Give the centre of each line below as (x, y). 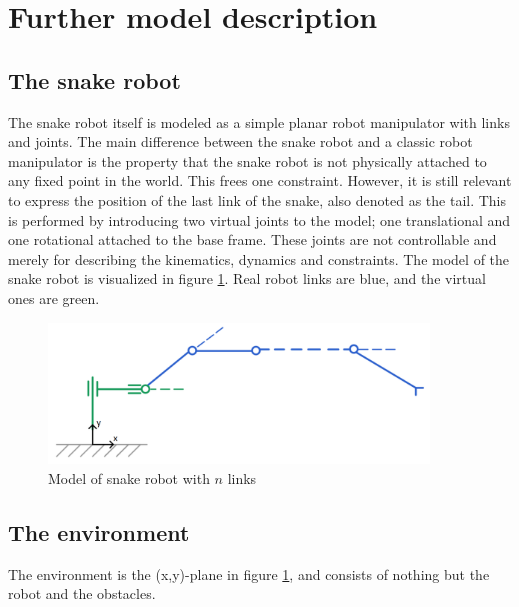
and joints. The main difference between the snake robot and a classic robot (240, 141)
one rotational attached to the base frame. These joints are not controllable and (252, 239)
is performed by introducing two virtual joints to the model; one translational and (259, 219)
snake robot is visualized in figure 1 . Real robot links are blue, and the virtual (247, 278)
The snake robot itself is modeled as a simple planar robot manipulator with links (259, 121)
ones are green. (54, 297)
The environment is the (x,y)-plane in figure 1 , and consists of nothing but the (249, 573)
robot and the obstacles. (82, 593)
